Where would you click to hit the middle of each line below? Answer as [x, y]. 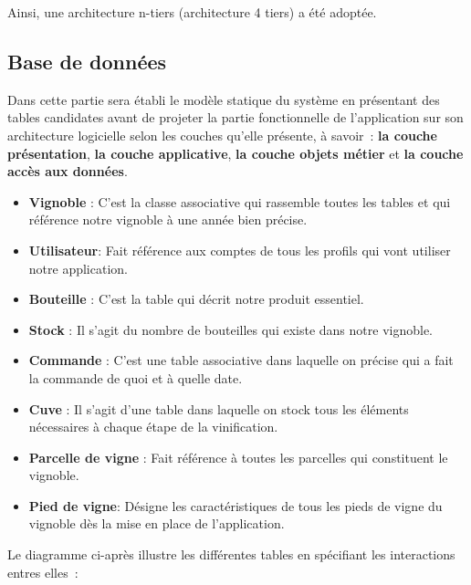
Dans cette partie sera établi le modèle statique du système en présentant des [224, 99]
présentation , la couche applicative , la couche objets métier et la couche [235, 153]
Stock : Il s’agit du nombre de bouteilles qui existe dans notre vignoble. [230, 329]
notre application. [78, 268]
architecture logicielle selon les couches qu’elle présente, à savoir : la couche [222, 135]
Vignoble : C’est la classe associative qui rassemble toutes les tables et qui [240, 201]
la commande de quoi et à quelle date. [136, 377]
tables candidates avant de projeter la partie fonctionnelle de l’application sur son [235, 117]
